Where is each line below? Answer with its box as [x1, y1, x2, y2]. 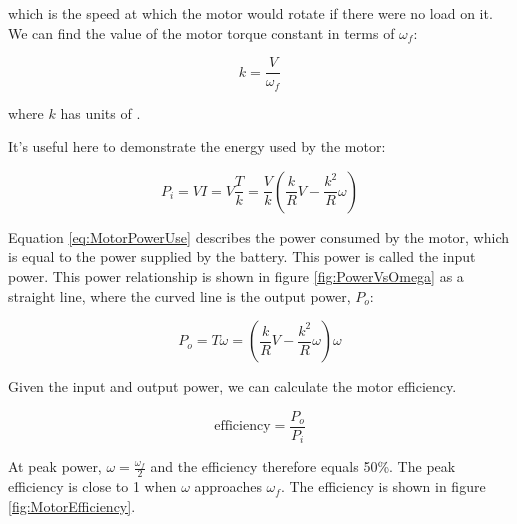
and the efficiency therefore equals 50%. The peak [150, 456, 456, 477]
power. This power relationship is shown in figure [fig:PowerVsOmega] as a [8, 266, 464, 287]
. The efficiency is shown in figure [280, 476, 486, 497]
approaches [194, 476, 262, 497]
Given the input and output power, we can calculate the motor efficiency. [8, 376, 457, 397]
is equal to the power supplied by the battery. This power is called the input [8, 246, 476, 267]
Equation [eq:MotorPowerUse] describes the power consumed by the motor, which [8, 226, 510, 247]
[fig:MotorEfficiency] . [8, 495, 136, 516]
